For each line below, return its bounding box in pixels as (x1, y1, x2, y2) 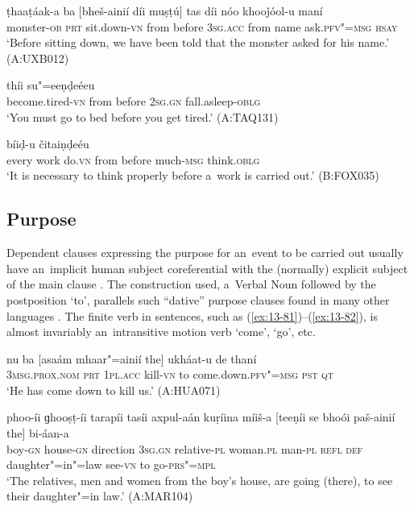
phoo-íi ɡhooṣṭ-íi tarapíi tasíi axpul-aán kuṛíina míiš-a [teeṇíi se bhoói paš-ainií (6, 408, 395, 425)
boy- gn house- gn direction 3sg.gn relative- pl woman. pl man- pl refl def (6, 440, 363, 457)
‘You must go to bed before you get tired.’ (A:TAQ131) (6, 108, 279, 125)
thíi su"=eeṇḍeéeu (6, 77, 95, 93)
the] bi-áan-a (6, 425, 69, 442)
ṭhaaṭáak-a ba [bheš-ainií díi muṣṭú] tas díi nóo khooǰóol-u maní (6, 2, 323, 19)
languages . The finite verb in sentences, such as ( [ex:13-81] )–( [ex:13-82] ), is (6, 307, 378, 324)
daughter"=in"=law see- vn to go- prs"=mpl (6, 456, 216, 473)
